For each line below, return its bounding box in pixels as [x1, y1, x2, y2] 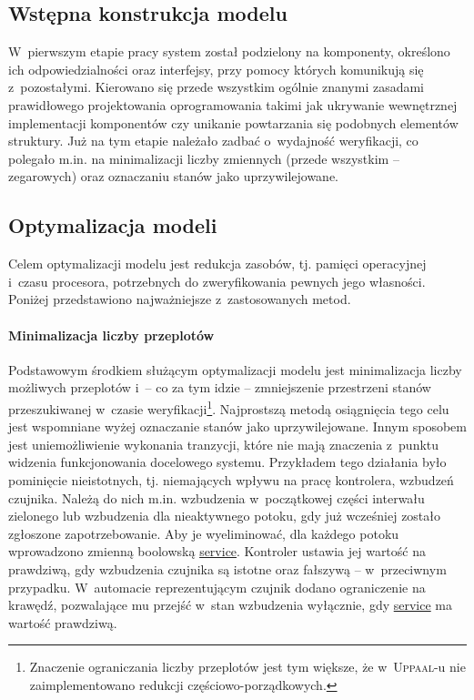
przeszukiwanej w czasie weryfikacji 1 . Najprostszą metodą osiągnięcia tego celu [8, 396, 449, 418]
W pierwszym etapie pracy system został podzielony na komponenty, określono [8, 42, 450, 61]
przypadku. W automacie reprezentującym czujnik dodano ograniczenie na [8, 577, 426, 596]
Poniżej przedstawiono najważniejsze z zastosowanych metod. [8, 289, 351, 309]
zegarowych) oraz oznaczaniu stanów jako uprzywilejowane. [8, 167, 339, 186]
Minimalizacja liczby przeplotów [8, 325, 215, 344]
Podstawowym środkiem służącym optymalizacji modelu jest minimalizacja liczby [8, 360, 462, 379]
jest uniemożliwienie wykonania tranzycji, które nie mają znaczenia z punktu [8, 434, 439, 453]
